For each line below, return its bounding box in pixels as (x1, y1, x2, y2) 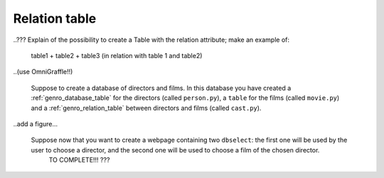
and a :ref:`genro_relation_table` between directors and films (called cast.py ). (31, 104, 262, 112)
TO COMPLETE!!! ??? (48, 156, 110, 165)
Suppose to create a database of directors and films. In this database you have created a (31, 84, 292, 92)
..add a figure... (13, 119, 58, 128)
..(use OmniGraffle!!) (13, 67, 73, 76)
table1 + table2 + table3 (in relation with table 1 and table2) (31, 51, 203, 60)
